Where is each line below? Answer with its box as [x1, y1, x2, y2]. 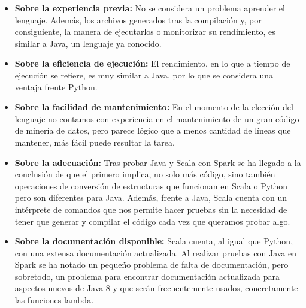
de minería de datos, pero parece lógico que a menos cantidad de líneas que [14, 124, 291, 137]
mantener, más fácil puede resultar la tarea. [14, 135, 175, 148]
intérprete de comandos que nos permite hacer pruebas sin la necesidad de [14, 203, 287, 215]
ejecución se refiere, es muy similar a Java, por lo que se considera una [14, 68, 274, 81]
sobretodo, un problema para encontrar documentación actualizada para [14, 270, 280, 282]
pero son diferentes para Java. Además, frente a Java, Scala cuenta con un [14, 191, 287, 204]
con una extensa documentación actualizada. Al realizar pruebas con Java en [14, 246, 297, 259]
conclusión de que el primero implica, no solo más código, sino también [14, 168, 275, 180]
